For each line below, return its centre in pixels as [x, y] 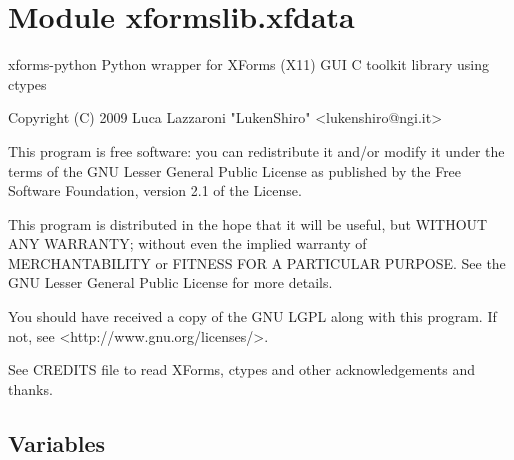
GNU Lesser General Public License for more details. [170, 282]
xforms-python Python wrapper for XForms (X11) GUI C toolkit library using [248, 64]
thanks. [30, 388]
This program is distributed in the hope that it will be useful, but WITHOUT [248, 223]
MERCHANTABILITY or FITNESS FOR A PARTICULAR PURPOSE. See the [257, 262]
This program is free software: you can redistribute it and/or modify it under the [256, 150]
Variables [57, 442]
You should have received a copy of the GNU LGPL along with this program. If [252, 316]
